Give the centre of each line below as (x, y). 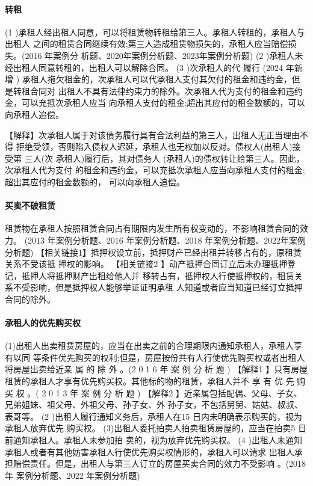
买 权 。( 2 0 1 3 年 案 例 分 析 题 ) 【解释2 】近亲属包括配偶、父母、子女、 (153, 392)
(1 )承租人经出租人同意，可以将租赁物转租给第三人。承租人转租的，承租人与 (155, 32)
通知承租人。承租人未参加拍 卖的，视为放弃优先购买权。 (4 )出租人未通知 (157, 440)
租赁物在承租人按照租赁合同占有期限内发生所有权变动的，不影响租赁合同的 (152, 228)
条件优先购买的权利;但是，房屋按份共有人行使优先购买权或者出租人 (173, 357)
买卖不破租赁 (30, 205)
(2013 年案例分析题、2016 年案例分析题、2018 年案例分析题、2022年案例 (165, 240)
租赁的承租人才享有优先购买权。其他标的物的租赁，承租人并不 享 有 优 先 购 (155, 381)
